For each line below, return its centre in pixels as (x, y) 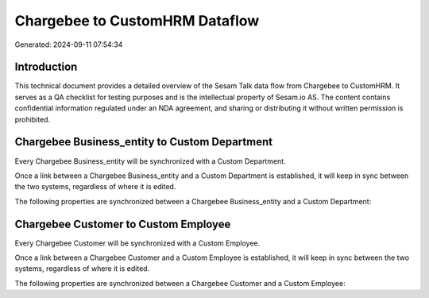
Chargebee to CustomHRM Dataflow (137, 21)
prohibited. (33, 119)
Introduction (46, 67)
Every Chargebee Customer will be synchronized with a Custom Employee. (137, 243)
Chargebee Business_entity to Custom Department (144, 142)
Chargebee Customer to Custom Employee (123, 224)
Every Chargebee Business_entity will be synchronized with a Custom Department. (150, 161)
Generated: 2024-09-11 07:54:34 (69, 45)
